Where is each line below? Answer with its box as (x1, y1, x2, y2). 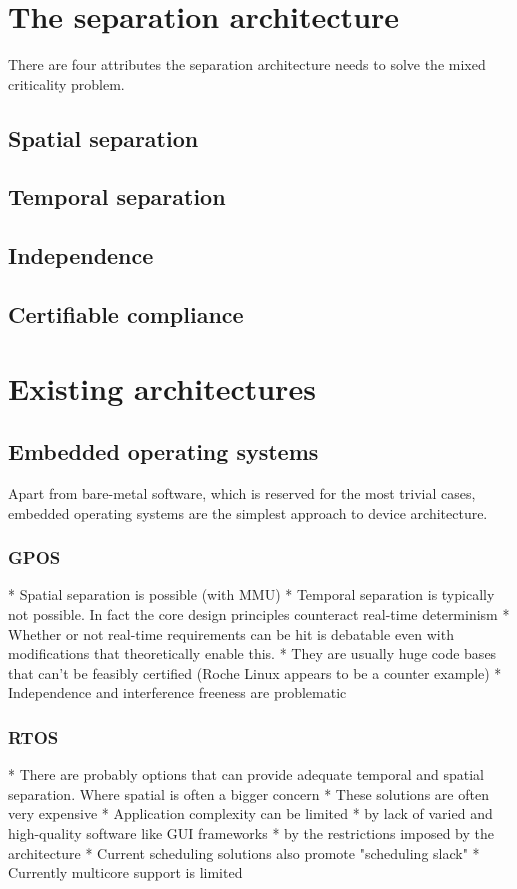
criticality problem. (8, 73, 125, 94)
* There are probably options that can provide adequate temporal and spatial (8, 764, 484, 785)
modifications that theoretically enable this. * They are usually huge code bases (8, 643, 497, 664)
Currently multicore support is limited (8, 862, 243, 883)
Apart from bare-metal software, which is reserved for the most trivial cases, (8, 483, 476, 504)
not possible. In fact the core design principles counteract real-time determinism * (8, 604, 510, 625)
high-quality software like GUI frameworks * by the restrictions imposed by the (8, 822, 494, 843)
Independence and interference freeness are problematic (8, 682, 347, 703)
